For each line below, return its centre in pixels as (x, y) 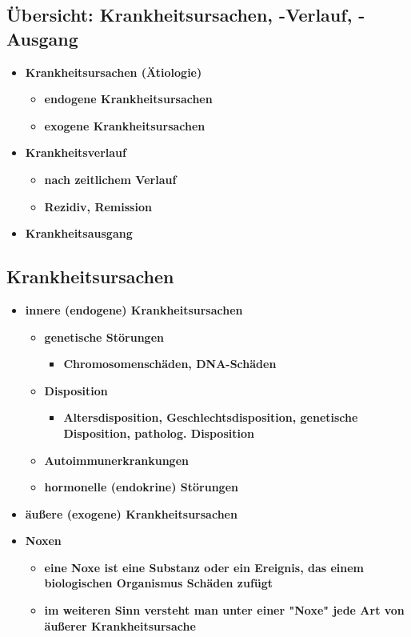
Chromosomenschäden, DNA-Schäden (170, 364)
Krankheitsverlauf (76, 152)
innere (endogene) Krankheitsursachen (134, 309)
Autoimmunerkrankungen (116, 460)
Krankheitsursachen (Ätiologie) (114, 72)
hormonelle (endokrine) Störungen (141, 487)
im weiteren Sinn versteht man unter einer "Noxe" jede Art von (224, 610)
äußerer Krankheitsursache (120, 625)
